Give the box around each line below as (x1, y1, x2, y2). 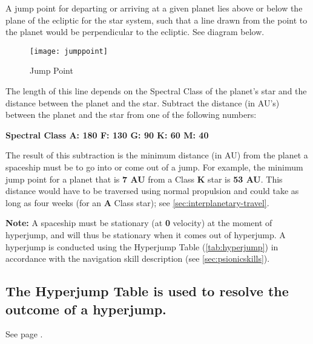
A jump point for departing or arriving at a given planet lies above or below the (5, 2, 303, 14)
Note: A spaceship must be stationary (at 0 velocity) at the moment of (5, 216, 272, 229)
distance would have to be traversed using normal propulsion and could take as (5, 184, 299, 197)
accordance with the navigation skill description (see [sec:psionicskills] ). (5, 252, 270, 265)
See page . (5, 328, 43, 340)
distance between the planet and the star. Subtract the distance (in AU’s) (5, 96, 280, 109)
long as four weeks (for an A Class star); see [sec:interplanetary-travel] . (5, 196, 269, 209)
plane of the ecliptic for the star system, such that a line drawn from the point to (5, 13, 308, 26)
